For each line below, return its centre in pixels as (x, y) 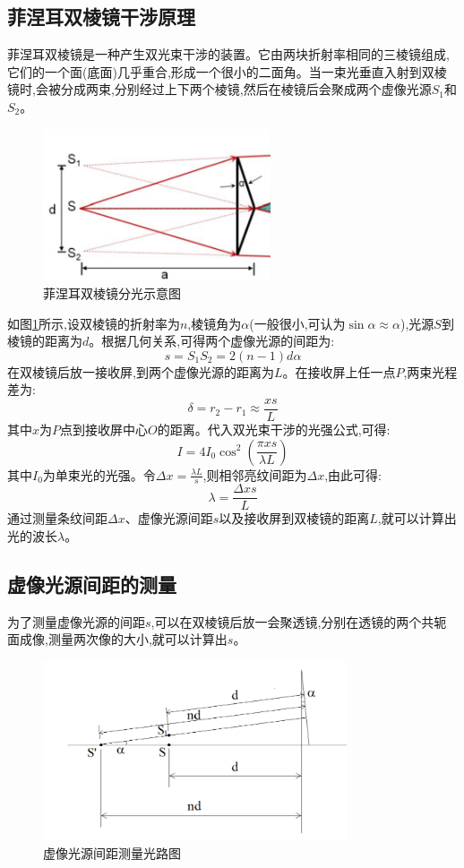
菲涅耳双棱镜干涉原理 (101, 17)
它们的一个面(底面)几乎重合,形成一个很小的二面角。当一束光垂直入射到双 (221, 71)
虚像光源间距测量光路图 (112, 852)
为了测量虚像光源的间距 (76, 621)
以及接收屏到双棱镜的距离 (294, 518)
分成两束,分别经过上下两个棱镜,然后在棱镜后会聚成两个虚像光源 (246, 89)
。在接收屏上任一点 (339, 371)
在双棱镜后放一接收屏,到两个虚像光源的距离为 (141, 371)
